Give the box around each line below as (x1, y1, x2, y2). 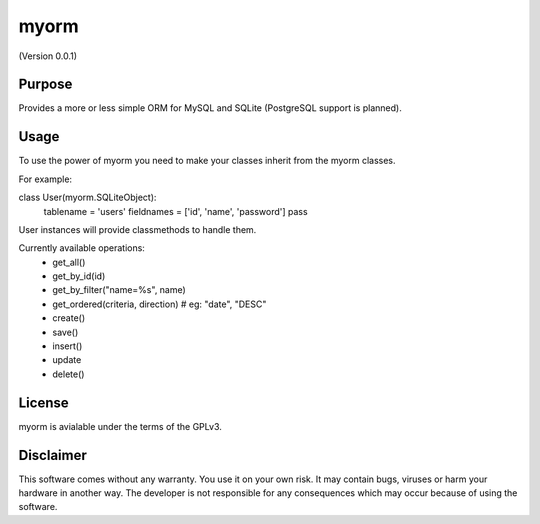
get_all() (52, 256, 86, 268)
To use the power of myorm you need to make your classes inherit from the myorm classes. (18, 155, 396, 167)
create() (52, 312, 86, 324)
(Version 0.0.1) (18, 50, 78, 62)
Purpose (18, 76, 73, 93)
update (52, 354, 82, 366)
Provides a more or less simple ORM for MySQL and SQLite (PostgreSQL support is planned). (18, 102, 402, 114)
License (18, 394, 69, 411)
